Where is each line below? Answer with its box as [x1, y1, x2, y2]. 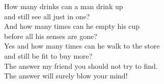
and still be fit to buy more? [4, 50, 93, 61]
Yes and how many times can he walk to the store [4, 40, 160, 51]
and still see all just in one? [4, 11, 90, 21]
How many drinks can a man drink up [4, 1, 123, 11]
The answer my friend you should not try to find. [4, 60, 158, 71]
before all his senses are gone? [4, 30, 97, 41]
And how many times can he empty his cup [4, 21, 140, 31]
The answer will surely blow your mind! [4, 70, 128, 81]
